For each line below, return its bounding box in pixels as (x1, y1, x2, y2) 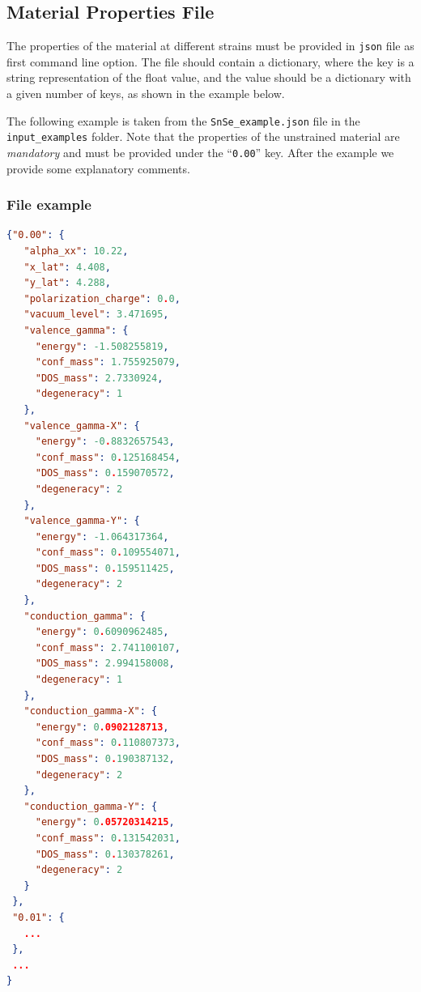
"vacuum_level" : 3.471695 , (23, 309, 169, 321)
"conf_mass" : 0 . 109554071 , (35, 547, 181, 559)
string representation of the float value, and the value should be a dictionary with (6, 69, 411, 86)
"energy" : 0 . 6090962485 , (35, 626, 169, 638)
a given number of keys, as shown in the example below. (6, 85, 285, 102)
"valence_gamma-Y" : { (23, 515, 140, 527)
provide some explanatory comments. (6, 160, 190, 177)
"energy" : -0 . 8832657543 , (35, 436, 175, 448)
